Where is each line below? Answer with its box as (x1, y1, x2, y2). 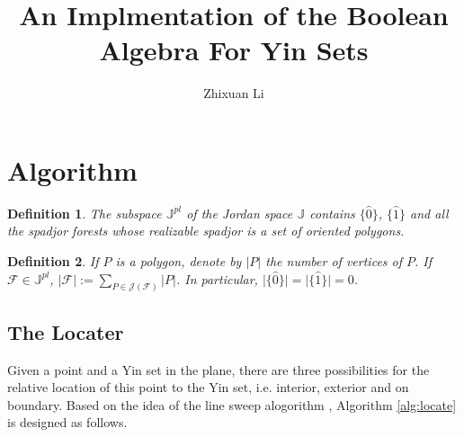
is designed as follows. (7, 413, 128, 432)
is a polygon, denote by (115, 252, 242, 271)
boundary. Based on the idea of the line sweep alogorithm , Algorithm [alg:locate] (7, 395, 457, 414)
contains (309, 203, 355, 222)
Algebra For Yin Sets (99, 31, 369, 68)
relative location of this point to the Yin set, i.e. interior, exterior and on (7, 378, 409, 397)
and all (410, 203, 449, 222)
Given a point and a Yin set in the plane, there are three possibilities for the (7, 360, 430, 379)
